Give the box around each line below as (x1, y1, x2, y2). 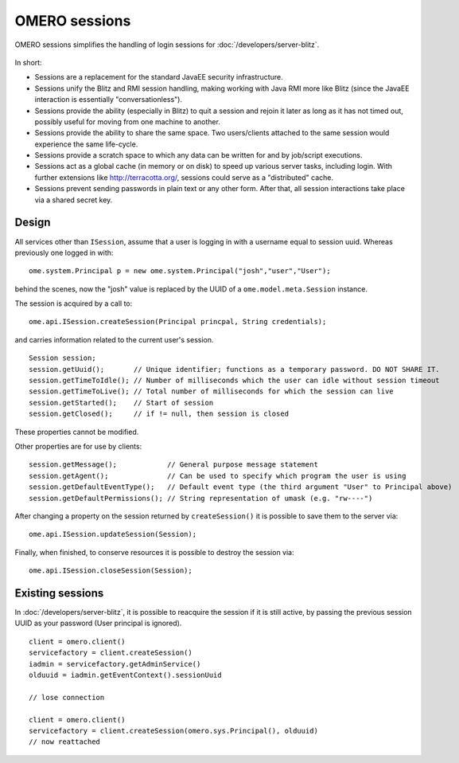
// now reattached (29, 738, 101, 746)
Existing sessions (14, 586, 104, 600)
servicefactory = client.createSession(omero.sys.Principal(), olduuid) (29, 726, 318, 735)
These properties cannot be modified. (14, 427, 139, 436)
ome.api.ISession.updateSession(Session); (29, 530, 197, 539)
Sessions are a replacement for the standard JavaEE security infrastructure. (34, 72, 283, 82)
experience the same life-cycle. (34, 139, 138, 149)
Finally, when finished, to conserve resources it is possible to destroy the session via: (14, 547, 294, 557)
